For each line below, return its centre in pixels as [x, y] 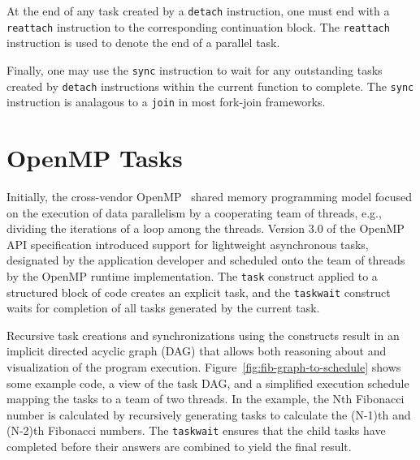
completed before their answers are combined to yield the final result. [179, 447]
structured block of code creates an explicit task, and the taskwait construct [199, 292]
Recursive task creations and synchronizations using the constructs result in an [203, 335]
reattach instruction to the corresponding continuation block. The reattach [198, 26]
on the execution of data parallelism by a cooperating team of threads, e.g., [194, 212]
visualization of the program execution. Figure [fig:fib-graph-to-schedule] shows [204, 367]
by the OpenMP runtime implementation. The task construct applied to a [192, 275]
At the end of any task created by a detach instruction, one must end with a [198, 11]
